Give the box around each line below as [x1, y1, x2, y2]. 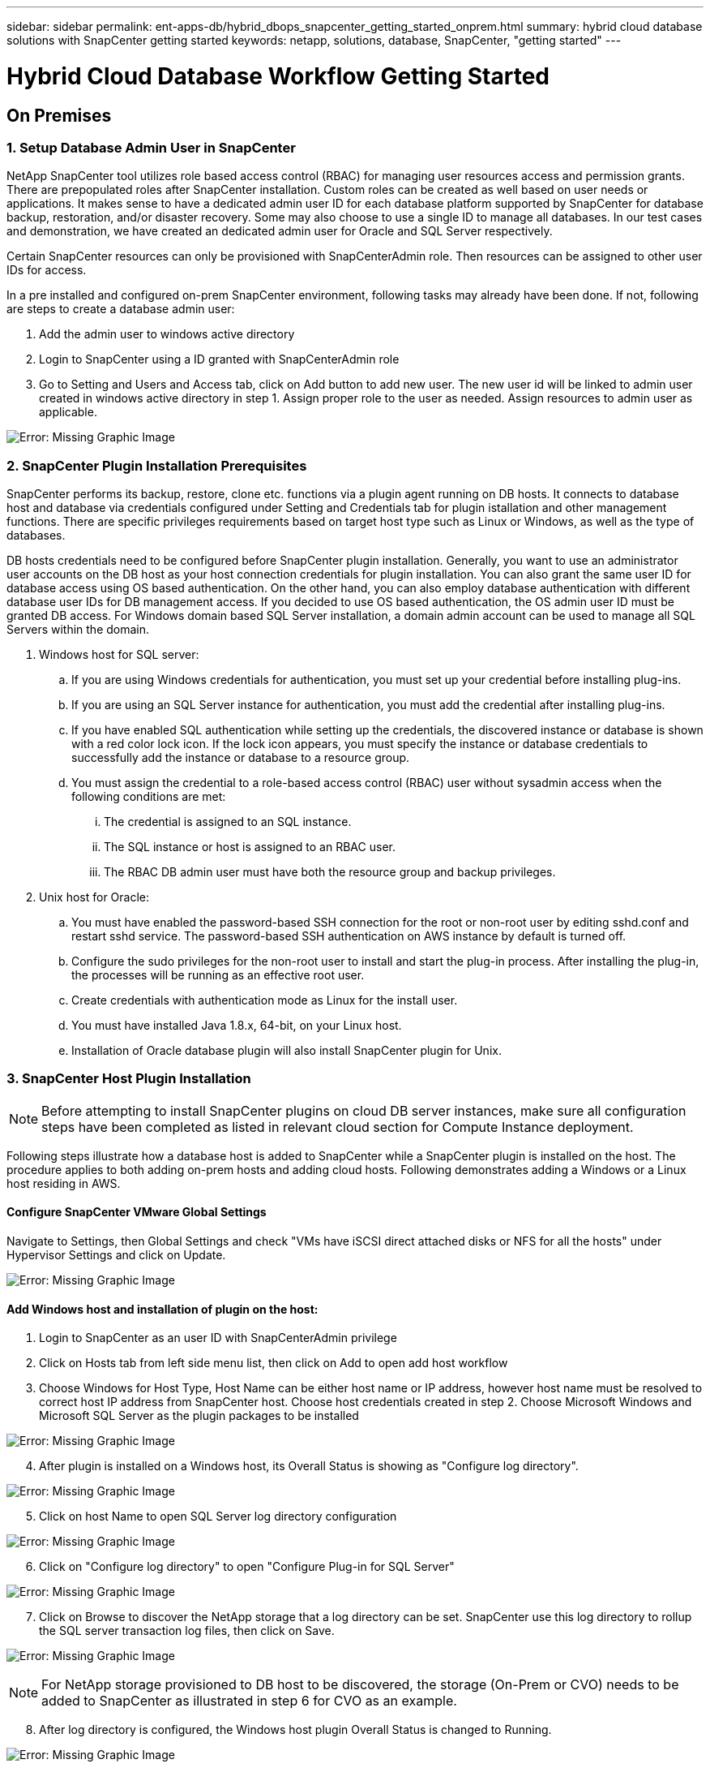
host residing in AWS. [6, 1176, 121, 1190]
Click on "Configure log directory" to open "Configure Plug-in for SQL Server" [39, 1559, 455, 1574]
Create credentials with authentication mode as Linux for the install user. [71, 993, 458, 1008]
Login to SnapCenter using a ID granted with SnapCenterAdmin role [39, 352, 400, 367]
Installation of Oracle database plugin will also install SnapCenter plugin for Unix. [71, 1043, 502, 1058]
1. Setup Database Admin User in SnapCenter [6, 139, 296, 156]
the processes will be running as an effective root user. [71, 968, 365, 983]
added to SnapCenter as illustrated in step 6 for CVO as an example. [41, 1693, 457, 1710]
